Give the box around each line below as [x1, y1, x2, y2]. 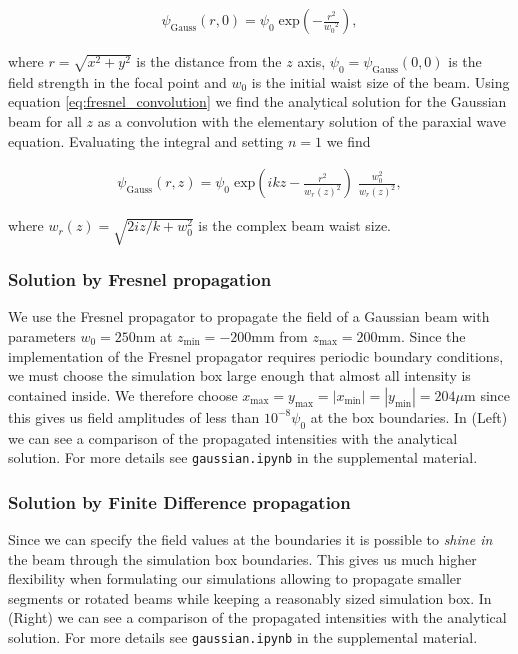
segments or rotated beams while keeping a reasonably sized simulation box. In [8, 587, 492, 608]
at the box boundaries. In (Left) [310, 406, 508, 427]
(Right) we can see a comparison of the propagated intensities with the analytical [8, 607, 507, 628]
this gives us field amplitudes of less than [8, 406, 260, 427]
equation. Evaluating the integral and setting [8, 130, 284, 151]
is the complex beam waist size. [198, 215, 391, 236]
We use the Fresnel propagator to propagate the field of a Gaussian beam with [8, 306, 490, 327]
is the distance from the [136, 51, 282, 72]
